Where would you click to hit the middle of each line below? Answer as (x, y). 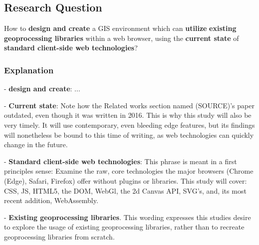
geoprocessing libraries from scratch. (59, 236)
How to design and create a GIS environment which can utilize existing (120, 28)
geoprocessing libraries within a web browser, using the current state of (122, 38)
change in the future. (36, 144)
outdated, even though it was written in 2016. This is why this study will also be (128, 115)
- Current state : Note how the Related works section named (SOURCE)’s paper (129, 105)
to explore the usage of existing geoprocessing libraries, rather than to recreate (124, 227)
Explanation (29, 70)
